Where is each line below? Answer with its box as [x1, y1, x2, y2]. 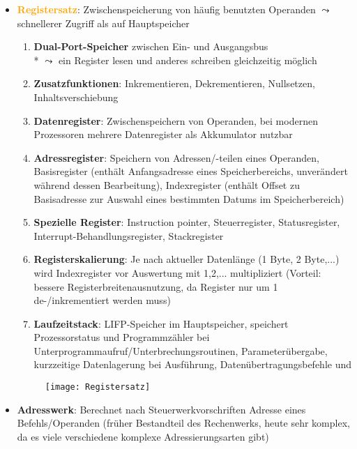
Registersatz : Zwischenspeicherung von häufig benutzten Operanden [17, 2, 316, 16]
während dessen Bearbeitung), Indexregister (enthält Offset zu [33, 177, 300, 192]
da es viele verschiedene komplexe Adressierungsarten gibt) [17, 429, 269, 443]
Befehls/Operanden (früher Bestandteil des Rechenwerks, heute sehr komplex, [17, 416, 350, 430]
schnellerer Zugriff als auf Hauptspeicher [17, 15, 190, 30]
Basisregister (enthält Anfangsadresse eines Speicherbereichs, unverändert [33, 164, 348, 178]
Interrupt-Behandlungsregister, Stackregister [33, 228, 224, 243]
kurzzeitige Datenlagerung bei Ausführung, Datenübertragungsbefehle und [33, 357, 352, 372]
